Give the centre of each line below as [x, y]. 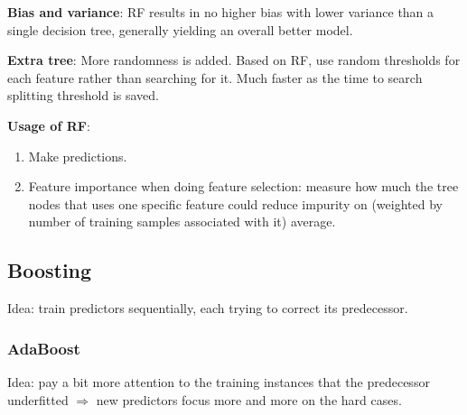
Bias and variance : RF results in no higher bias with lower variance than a [221, 12]
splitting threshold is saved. [83, 95]
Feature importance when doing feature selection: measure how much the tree [243, 186]
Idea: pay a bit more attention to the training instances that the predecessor [219, 381]
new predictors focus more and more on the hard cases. [249, 399]
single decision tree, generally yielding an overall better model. [180, 29]
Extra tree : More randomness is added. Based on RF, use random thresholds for [234, 60]
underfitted [38, 399]
